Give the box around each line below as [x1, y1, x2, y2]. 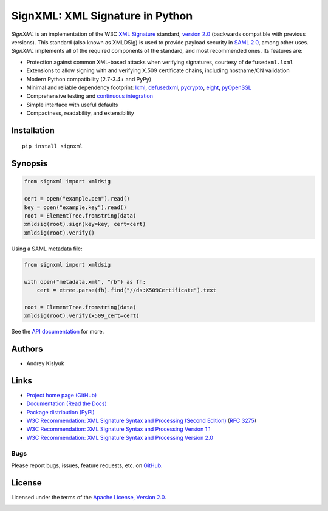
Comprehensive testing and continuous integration [26, 92, 154, 100]
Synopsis [11, 159, 48, 169]
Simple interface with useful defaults [26, 101, 118, 108]
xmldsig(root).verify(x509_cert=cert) [24, 312, 140, 319]
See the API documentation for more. [11, 328, 104, 335]
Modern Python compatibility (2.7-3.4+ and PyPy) [26, 75, 152, 83]
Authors [11, 343, 43, 354]
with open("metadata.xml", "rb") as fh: [24, 278, 146, 285]
